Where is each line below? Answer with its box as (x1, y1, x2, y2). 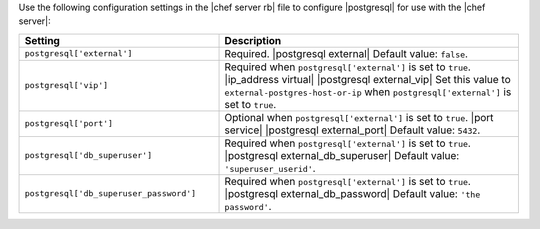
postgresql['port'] (24, 118, 114, 129)
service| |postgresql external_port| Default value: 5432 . (224, 123, 481, 137)
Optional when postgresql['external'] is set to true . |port (224, 110, 494, 124)
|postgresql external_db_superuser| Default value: (224, 148, 460, 162)
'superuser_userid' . (224, 161, 316, 175)
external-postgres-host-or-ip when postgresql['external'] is (224, 85, 512, 99)
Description (224, 33, 282, 47)
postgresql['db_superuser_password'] (24, 188, 197, 199)
